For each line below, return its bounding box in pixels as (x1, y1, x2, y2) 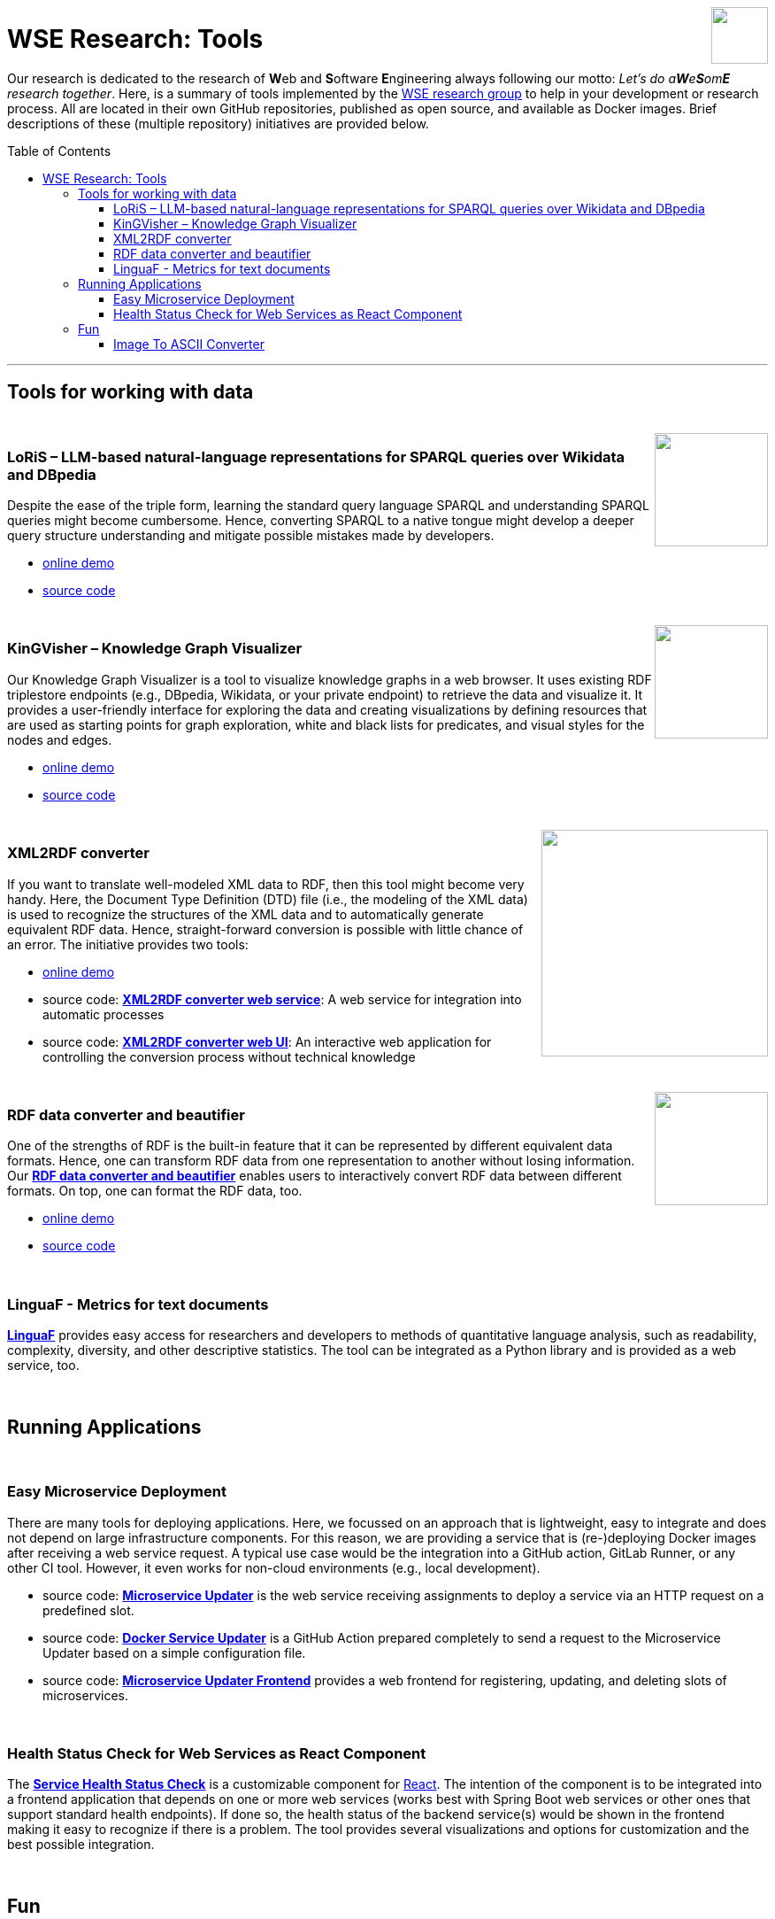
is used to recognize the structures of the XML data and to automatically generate (7, 906, 484, 922)
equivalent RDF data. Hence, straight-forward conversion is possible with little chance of (7, 921, 524, 937)
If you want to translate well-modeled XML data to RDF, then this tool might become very (7, 876, 525, 892)
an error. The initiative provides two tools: (7, 936, 249, 952)
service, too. (7, 1358, 80, 1373)
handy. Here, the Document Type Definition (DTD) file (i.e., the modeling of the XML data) (7, 891, 528, 907)
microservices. (42, 1687, 128, 1703)
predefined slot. (42, 1602, 134, 1618)
